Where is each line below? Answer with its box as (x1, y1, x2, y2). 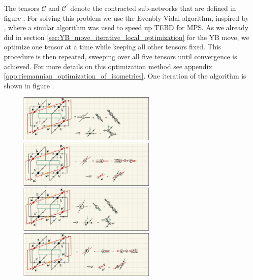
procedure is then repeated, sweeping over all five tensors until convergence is (4, 51, 237, 61)
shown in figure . (4, 80, 54, 90)
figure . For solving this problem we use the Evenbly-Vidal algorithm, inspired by (4, 12, 249, 23)
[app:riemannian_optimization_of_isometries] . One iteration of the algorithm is (4, 71, 246, 81)
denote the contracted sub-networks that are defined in (70, 3, 236, 13)
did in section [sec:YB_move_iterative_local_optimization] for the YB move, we (4, 32, 249, 42)
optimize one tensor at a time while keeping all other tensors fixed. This (4, 41, 221, 52)
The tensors (4, 3, 39, 13)
